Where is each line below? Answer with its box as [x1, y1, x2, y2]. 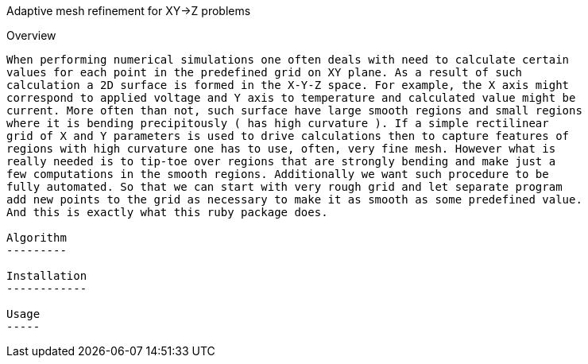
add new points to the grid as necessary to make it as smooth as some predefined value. [6, 193, 582, 206]
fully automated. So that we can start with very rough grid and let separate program [6, 180, 563, 193]
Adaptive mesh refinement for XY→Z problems [6, 4, 251, 17]
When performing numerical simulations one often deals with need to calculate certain [6, 53, 570, 66]
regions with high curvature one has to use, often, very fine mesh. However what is [6, 142, 556, 155]
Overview [6, 29, 56, 42]
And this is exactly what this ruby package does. [6, 206, 328, 219]
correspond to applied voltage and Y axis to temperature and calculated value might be [6, 91, 576, 104]
